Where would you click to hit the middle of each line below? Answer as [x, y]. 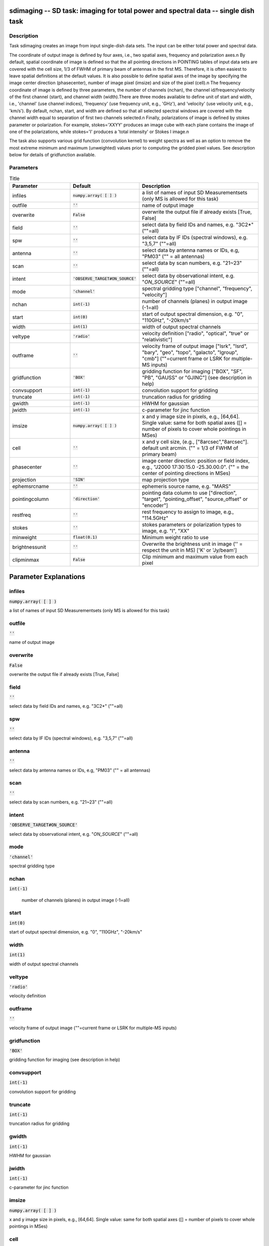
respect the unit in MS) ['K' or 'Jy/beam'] [190, 550]
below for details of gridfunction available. [53, 155]
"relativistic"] [157, 339]
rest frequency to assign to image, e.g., [188, 512]
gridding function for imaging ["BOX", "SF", [193, 371]
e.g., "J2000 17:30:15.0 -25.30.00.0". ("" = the [196, 467]
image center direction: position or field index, [196, 461]
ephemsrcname [31, 486]
